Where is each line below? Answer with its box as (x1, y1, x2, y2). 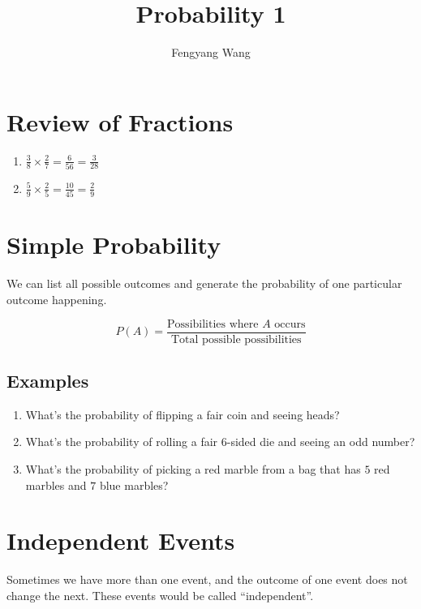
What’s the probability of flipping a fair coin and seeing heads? (25, 405, 340, 422)
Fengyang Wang (171, 44, 251, 61)
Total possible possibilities (171, 333, 302, 345)
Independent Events (6, 524, 235, 557)
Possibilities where (167, 318, 259, 330)
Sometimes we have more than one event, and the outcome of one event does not (6, 571, 408, 588)
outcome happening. (6, 291, 107, 307)
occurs (274, 318, 306, 330)
